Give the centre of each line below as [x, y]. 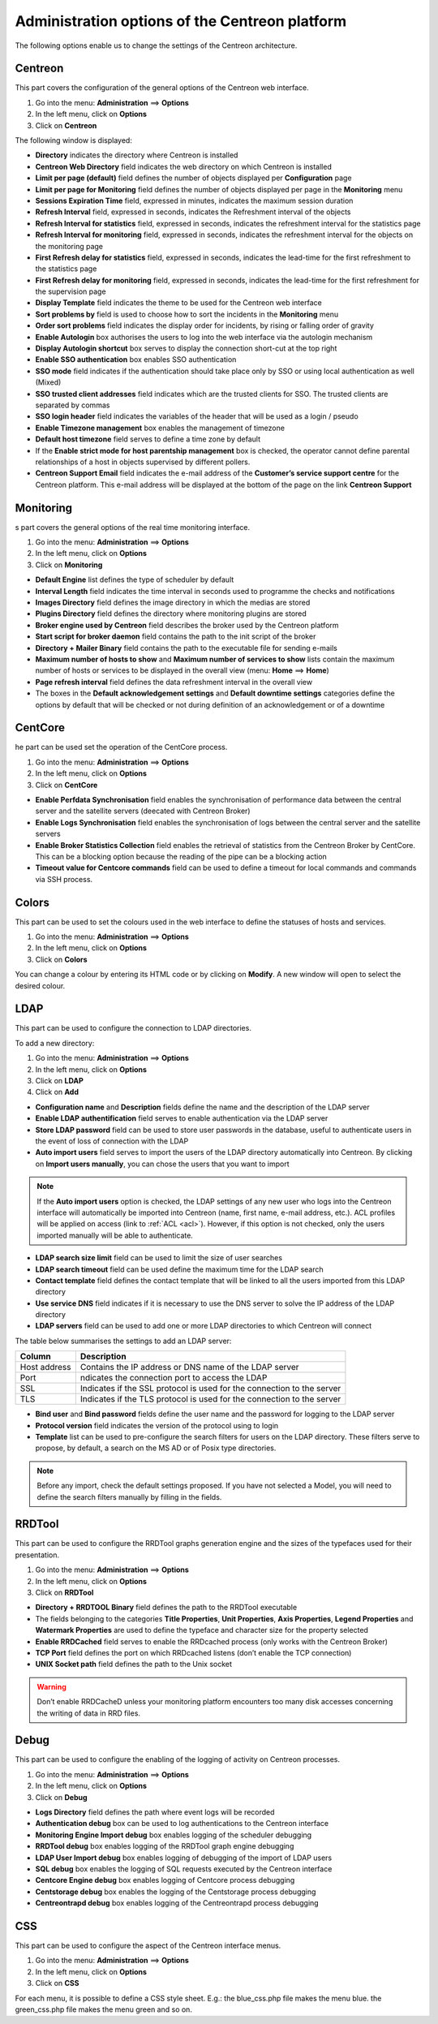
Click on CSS [57, 1983]
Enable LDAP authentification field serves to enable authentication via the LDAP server [182, 1118]
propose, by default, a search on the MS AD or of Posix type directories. [156, 1448]
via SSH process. [64, 879]
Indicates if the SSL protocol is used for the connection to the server [210, 1389]
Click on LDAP [60, 1081]
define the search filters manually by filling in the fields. [129, 1496]
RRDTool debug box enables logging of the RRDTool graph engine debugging [165, 1846]
